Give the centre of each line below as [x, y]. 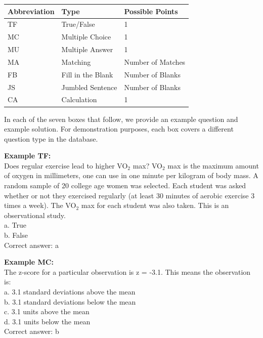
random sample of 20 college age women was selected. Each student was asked [125, 185]
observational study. [35, 215]
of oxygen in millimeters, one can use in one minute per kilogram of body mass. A [131, 175]
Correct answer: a [31, 245]
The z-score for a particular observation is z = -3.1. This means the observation [127, 271]
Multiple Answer [87, 49]
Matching [76, 61]
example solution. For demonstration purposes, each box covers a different [119, 129]
